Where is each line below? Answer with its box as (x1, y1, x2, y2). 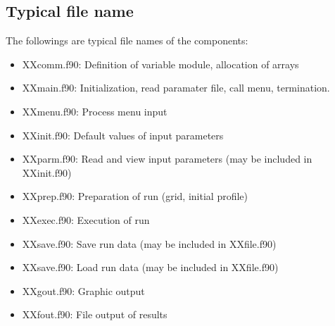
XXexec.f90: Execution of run (22, 212, 150, 227)
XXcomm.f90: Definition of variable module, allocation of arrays (22, 56, 299, 71)
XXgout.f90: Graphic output (22, 283, 145, 298)
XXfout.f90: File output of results (22, 307, 167, 322)
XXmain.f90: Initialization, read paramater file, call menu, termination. (22, 80, 330, 95)
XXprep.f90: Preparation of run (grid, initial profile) (22, 189, 248, 203)
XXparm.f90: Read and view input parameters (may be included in (22, 151, 312, 166)
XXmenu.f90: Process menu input (22, 104, 167, 118)
